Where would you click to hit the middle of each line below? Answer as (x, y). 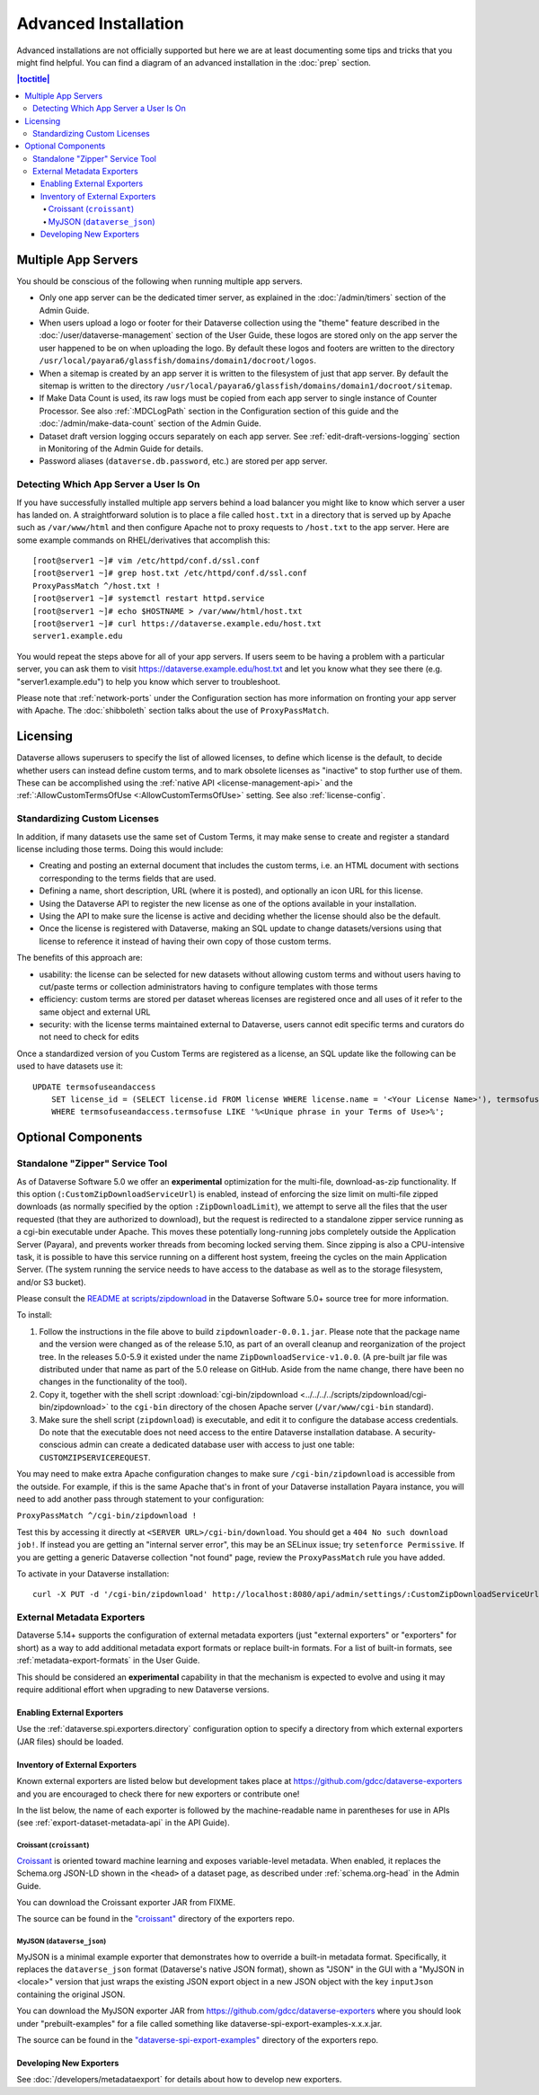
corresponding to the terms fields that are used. (128, 878)
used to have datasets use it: (70, 1066)
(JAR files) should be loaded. (71, 1741)
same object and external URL (95, 1012)
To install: (35, 1315)
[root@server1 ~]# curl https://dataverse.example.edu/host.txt (177, 624)
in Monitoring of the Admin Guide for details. (121, 448)
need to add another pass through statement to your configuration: (141, 1499)
